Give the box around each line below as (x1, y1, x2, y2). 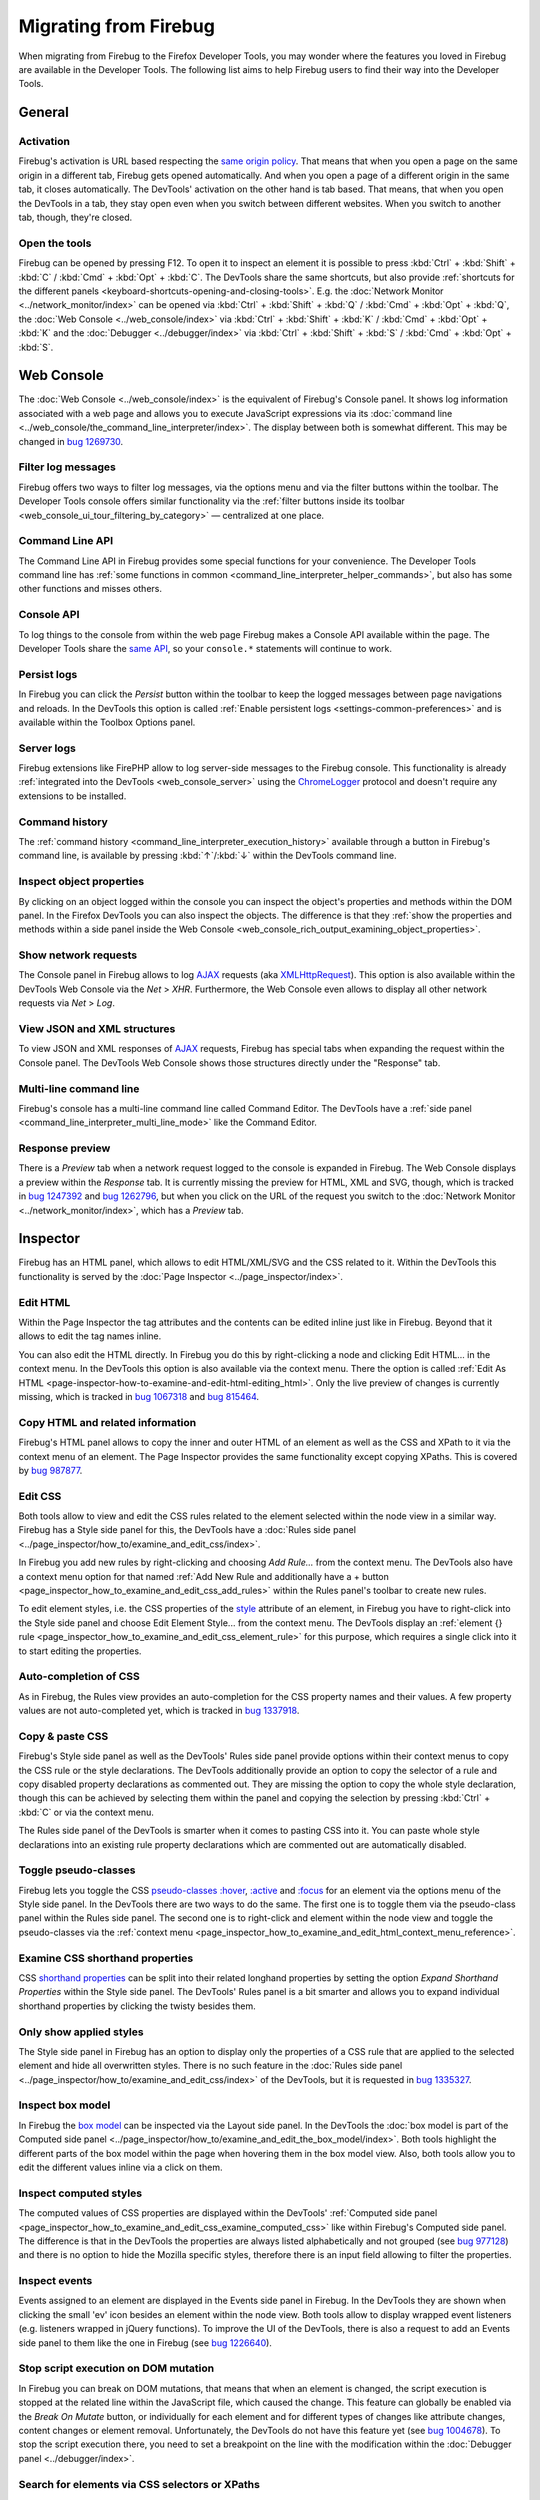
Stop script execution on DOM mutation (18, 2361, 215, 2375)
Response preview (18, 1141, 111, 1155)
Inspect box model (18, 2098, 111, 2112)
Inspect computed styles (18, 2186, 143, 2200)
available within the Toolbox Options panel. (18, 716, 196, 728)
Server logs (18, 741, 77, 755)
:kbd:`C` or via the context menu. (18, 1806, 155, 1818)
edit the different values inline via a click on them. (18, 2161, 223, 2174)
